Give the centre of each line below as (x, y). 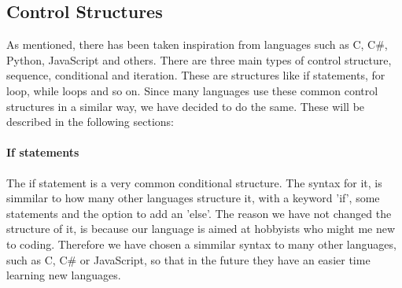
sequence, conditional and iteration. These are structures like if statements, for (196, 75)
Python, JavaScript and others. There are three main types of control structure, (199, 59)
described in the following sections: (90, 122)
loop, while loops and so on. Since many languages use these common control (192, 90)
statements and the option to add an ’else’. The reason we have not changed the (199, 213)
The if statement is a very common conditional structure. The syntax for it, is (194, 182)
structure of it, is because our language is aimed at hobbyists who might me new (201, 229)
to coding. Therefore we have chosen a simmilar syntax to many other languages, (201, 244)
